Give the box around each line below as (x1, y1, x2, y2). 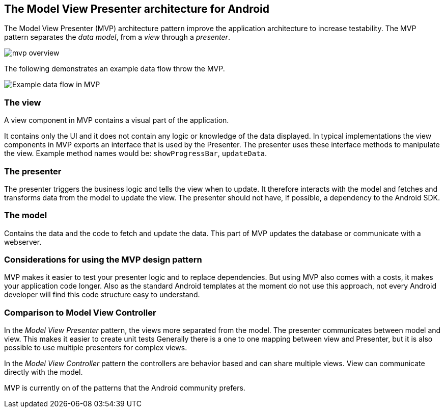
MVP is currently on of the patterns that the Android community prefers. (4, 383, 245, 393)
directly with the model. (4, 368, 83, 377)
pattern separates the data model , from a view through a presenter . (4, 33, 230, 42)
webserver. (4, 237, 42, 246)
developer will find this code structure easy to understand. (4, 290, 200, 299)
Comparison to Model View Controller (4, 307, 156, 318)
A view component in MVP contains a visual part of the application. (4, 116, 229, 125)
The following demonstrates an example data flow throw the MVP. (4, 64, 225, 73)
